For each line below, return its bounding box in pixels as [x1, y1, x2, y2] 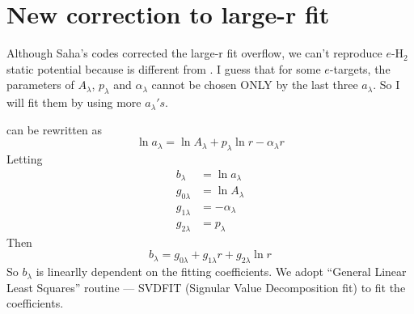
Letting [6, 151, 43, 168]
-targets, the [329, 60, 391, 77]
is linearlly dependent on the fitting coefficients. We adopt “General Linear [36, 263, 407, 280]
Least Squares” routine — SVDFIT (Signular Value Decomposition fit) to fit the [6, 278, 406, 295]
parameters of [6, 76, 74, 93]
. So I [373, 76, 400, 93]
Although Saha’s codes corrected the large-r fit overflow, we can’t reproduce [6, 45, 382, 62]
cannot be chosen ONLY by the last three [151, 76, 358, 93]
